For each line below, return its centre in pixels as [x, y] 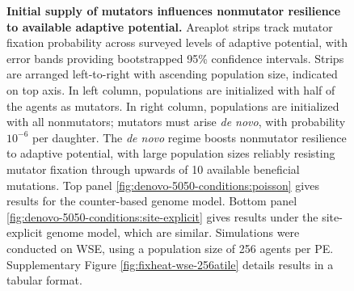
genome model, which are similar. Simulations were [173, 232]
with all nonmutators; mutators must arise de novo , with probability [176, 122]
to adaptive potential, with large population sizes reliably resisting [171, 153]
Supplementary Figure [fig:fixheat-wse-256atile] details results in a [170, 264]
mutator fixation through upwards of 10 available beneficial [153, 169]
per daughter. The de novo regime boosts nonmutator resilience [189, 137]
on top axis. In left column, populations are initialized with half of [171, 89]
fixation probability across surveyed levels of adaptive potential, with [177, 42]
